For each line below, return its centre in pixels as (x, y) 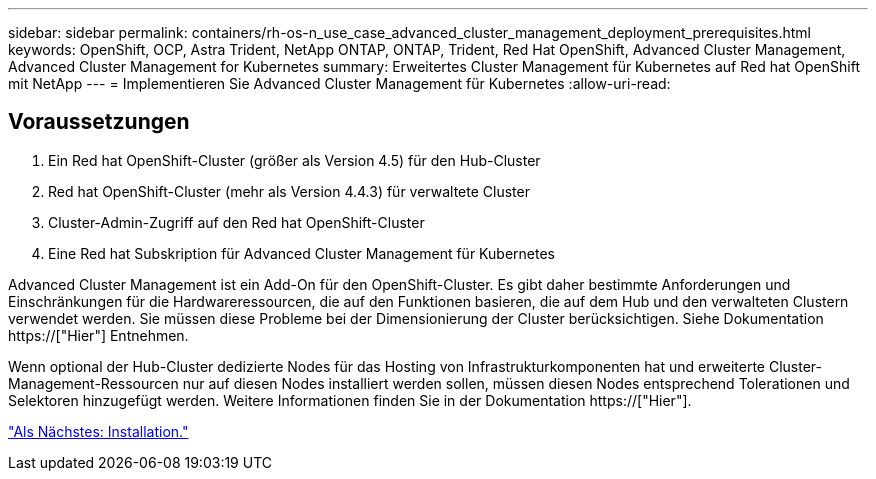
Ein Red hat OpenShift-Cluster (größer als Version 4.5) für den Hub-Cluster (294, 160)
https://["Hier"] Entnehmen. (98, 335)
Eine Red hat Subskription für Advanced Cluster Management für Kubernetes (301, 253)
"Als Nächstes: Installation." (98, 431)
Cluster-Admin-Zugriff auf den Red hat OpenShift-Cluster (236, 222)
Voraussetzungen (99, 122)
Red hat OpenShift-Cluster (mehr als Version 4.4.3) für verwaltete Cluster (289, 191)
